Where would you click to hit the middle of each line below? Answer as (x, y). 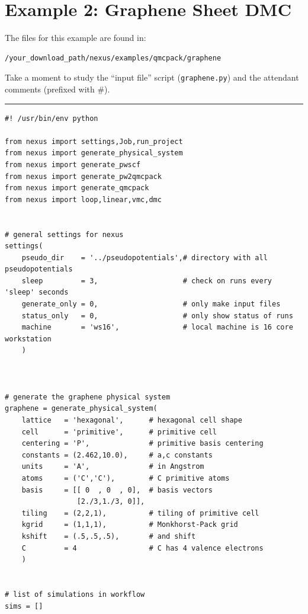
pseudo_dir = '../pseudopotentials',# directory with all (145, 258)
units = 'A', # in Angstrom (113, 467)
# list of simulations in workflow (75, 594)
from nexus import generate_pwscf (73, 164)
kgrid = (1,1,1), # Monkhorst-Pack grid (130, 525)
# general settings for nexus (64, 234)
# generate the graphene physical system (88, 397)
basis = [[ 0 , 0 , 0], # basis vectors (117, 490)
